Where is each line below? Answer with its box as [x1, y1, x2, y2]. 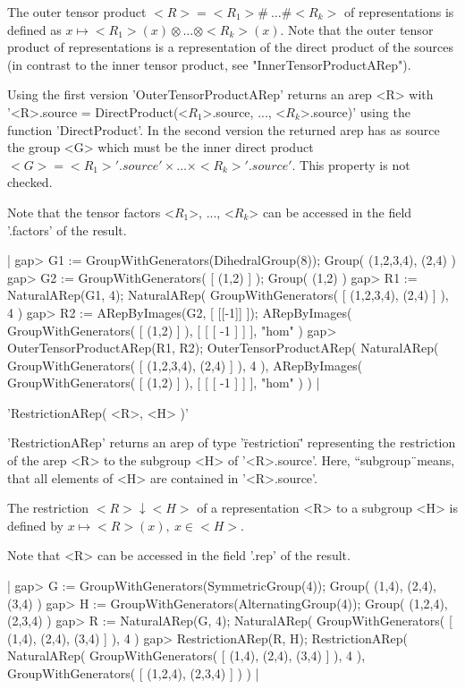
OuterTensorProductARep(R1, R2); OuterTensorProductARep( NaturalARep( [7, 338, 439, 357]
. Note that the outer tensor [280, 20, 434, 38]
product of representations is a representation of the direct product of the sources [7, 38, 453, 56]
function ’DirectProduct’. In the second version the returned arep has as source [7, 120, 440, 139]
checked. [7, 173, 53, 191]
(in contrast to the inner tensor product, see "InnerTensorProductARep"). [7, 55, 411, 73]
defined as [7, 20, 62, 38]
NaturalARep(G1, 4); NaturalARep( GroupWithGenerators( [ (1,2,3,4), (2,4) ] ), [7, 285, 449, 304]
